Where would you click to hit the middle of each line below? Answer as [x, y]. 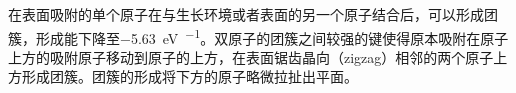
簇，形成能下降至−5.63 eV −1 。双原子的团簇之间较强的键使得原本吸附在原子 [258, 36]
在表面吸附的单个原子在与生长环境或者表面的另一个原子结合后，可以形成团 [253, 14]
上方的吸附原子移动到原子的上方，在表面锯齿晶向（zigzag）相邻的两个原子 [251, 56]
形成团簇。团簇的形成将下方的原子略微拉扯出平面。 [189, 76]
